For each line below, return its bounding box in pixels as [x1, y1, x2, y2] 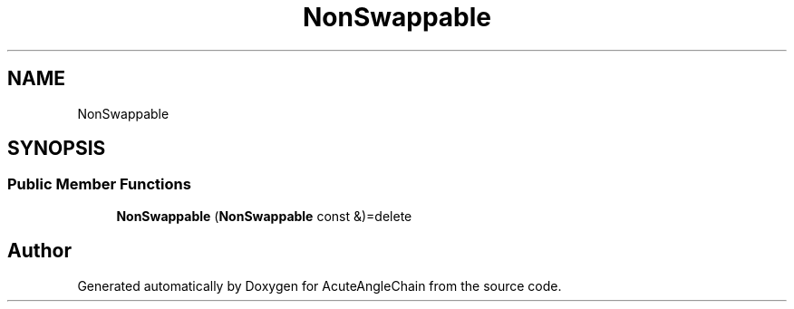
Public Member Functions [7, 175, 191, 194]
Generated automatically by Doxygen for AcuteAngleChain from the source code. [77, 277, 562, 294]
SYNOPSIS [7, 137, 106, 160]
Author [7, 239, 72, 263]
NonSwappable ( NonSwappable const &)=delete [116, 208, 412, 224]
